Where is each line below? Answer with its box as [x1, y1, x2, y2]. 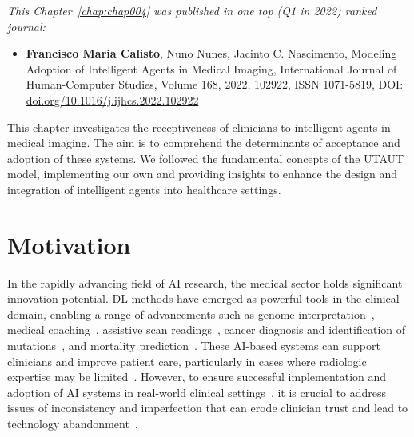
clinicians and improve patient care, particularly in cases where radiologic [7, 352, 367, 369]
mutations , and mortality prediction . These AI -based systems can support [7, 337, 380, 354]
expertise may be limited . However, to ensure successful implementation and [7, 368, 387, 385]
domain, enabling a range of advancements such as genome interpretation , [7, 305, 375, 322]
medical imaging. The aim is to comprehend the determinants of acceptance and [7, 134, 400, 151]
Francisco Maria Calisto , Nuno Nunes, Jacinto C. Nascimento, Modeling [26, 45, 397, 62]
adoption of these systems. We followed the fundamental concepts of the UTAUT [7, 149, 404, 166]
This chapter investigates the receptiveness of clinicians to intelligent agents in [7, 118, 391, 135]
